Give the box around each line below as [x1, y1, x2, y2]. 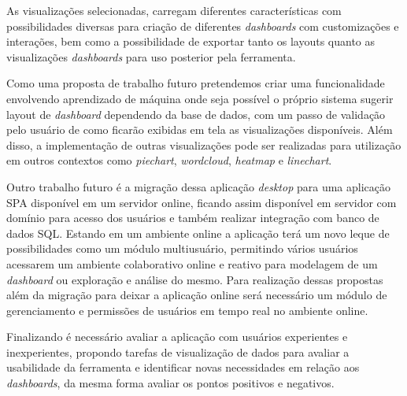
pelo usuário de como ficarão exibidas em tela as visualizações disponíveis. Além [6, 121, 393, 138]
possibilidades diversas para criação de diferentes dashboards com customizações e [6, 17, 399, 34]
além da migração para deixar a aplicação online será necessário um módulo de [6, 287, 387, 303]
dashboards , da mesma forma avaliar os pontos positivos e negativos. [6, 375, 335, 391]
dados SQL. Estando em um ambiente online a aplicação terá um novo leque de [6, 224, 390, 241]
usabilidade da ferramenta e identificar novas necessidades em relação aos [6, 359, 360, 376]
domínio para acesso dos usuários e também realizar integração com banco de [6, 209, 379, 226]
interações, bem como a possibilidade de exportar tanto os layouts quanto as [6, 33, 376, 50]
